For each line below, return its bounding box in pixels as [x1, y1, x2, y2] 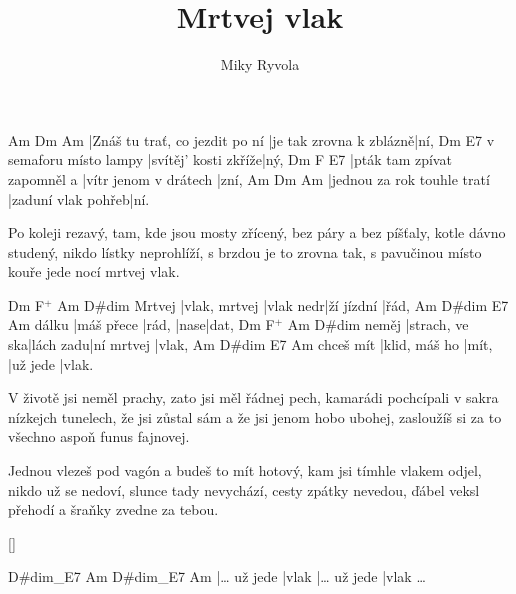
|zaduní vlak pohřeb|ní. [8, 188, 150, 209]
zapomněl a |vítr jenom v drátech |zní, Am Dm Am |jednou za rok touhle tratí [8, 168, 490, 189]
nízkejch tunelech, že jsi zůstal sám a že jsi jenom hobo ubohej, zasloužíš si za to [8, 406, 502, 427]
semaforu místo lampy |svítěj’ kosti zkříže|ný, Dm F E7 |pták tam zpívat [8, 149, 452, 170]
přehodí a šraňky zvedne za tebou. [8, 499, 219, 520]
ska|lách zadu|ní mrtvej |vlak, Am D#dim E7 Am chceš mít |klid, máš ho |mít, [8, 334, 493, 355]
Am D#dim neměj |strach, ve [287, 314, 469, 335]
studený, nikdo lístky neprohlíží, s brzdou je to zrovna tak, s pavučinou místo [8, 241, 482, 262]
